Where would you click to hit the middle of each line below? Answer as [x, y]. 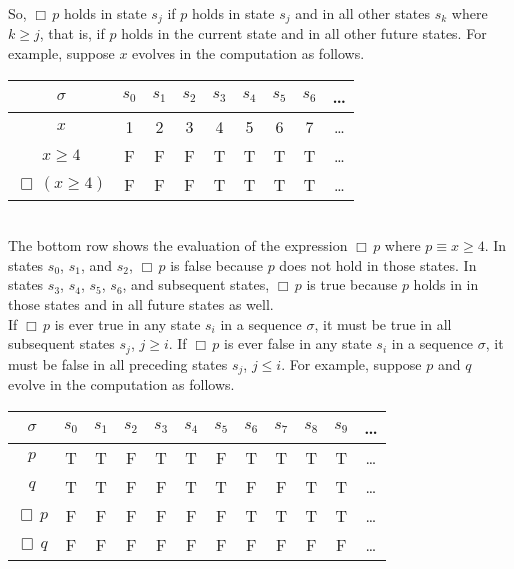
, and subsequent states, [196, 284]
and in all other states [363, 13]
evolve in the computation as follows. [121, 384]
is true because [352, 284]
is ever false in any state [298, 343]
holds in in [446, 284]
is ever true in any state [127, 323]
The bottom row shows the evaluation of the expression [178, 245]
